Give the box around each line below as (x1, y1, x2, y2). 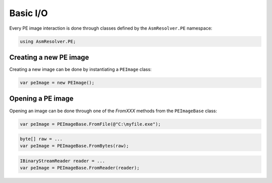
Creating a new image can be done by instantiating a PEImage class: (9, 66, 152, 72)
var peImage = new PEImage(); (20, 80, 95, 85)
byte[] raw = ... (20, 136, 63, 142)
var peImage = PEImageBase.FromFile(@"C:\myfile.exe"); (20, 121, 161, 127)
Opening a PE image (9, 95, 74, 103)
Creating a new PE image (9, 53, 89, 61)
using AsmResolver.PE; (20, 38, 76, 44)
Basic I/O (9, 8, 48, 19)
